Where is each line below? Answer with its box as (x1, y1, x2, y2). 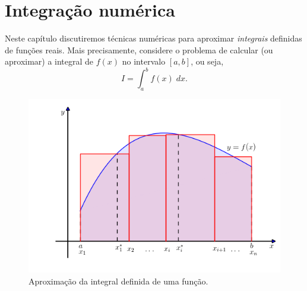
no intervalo (122, 55, 166, 68)
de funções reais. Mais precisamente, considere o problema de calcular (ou (5, 43, 273, 56)
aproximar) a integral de (5, 55, 94, 68)
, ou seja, (191, 55, 224, 68)
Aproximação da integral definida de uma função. (29, 275, 208, 287)
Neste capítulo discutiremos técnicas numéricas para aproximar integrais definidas (5, 32, 302, 44)
